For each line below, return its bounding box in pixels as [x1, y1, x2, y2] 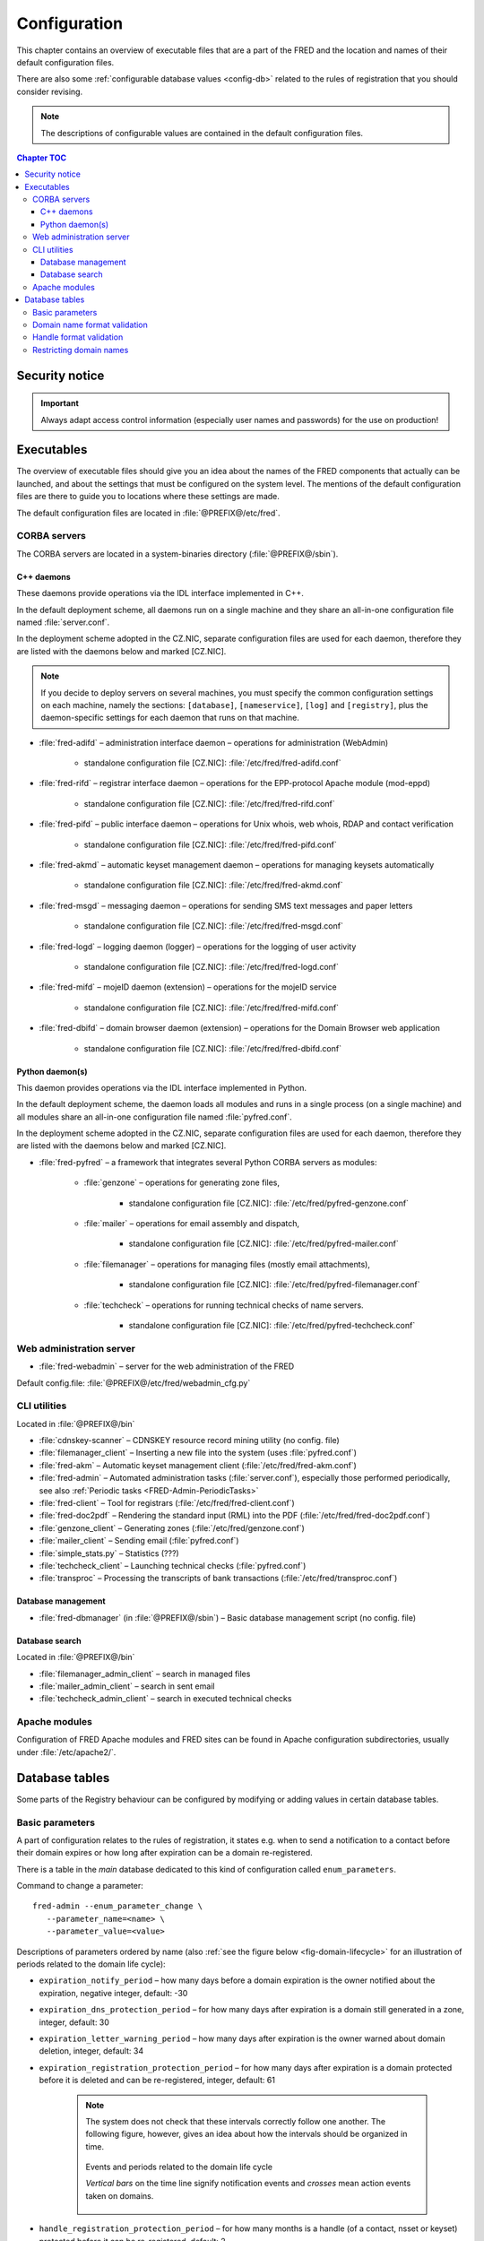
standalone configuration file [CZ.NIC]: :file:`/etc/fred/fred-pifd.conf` [83, 839, 337, 850]
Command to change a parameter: [16, 1881, 143, 1891]
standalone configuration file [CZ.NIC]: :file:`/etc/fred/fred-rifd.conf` [83, 798, 335, 809]
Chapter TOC [16, 152, 67, 163]
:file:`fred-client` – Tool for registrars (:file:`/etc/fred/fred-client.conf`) [39, 1498, 295, 1509]
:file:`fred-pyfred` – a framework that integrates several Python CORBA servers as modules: [39, 1156, 377, 1167]
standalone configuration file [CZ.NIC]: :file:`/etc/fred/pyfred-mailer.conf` [128, 1238, 399, 1250]
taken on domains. [85, 2190, 154, 2201]
